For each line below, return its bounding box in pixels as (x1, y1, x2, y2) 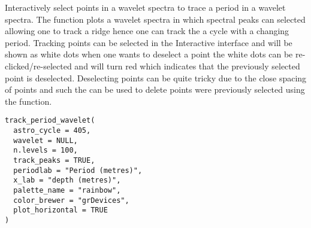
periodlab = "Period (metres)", (13, 166, 143, 175)
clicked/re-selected (5, 59, 72, 72)
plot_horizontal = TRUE (13, 206, 108, 215)
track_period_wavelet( (5, 116, 95, 125)
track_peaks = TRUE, (13, 156, 95, 165)
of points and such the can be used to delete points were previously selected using (5, 83, 305, 96)
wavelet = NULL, (13, 136, 78, 145)
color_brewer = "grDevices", (13, 196, 129, 205)
